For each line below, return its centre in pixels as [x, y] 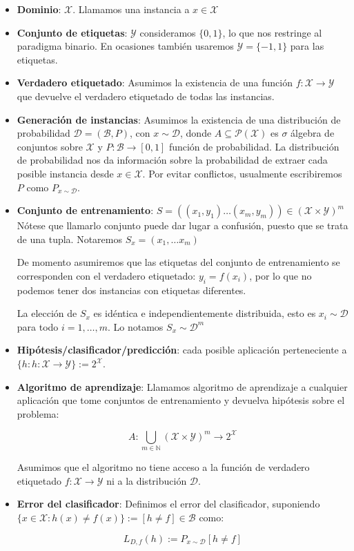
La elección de [47, 313]
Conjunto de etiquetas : [72, 32]
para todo [38, 326]
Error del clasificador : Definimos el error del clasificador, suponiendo [168, 504]
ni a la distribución [147, 480]
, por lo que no [281, 275]
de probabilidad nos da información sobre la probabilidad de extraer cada [172, 160]
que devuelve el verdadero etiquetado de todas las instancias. [146, 96]
